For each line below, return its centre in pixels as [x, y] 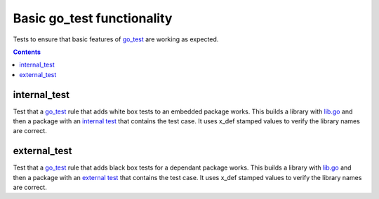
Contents [27, 52]
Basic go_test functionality [93, 18]
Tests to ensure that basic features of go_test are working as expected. [116, 39]
